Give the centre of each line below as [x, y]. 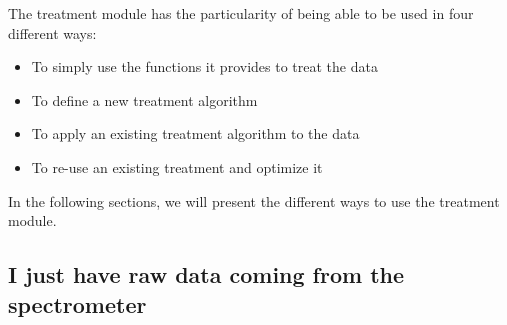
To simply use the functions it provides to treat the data [204, 66]
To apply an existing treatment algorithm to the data [195, 133]
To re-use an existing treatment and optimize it [177, 166]
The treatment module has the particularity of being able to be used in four [241, 13]
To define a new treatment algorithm [144, 99]
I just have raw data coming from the [206, 274]
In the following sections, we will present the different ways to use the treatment [254, 200]
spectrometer [77, 303]
